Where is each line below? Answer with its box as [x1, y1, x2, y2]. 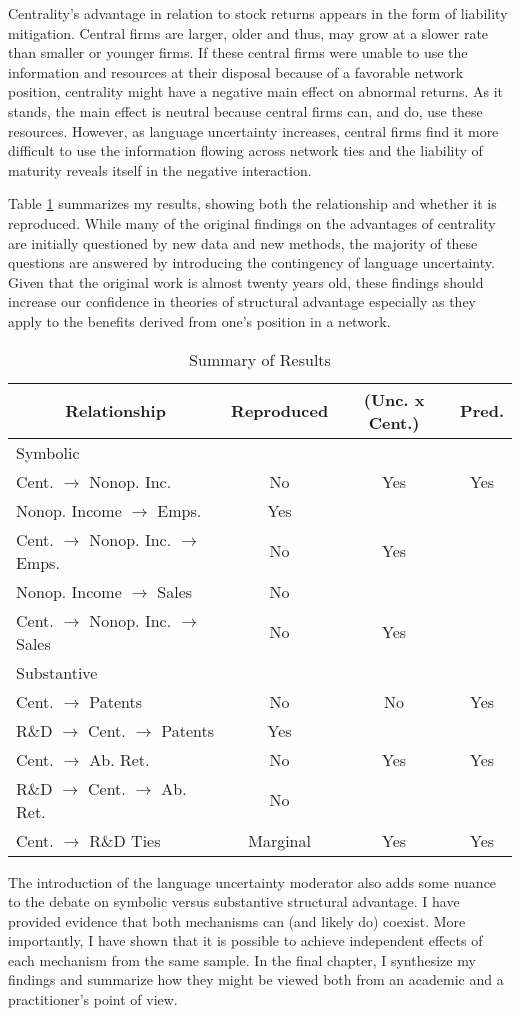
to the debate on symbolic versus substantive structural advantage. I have [8, 891, 460, 912]
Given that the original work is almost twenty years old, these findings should [8, 271, 484, 292]
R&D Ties [89, 828, 161, 852]
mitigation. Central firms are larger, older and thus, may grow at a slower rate [8, 22, 489, 43]
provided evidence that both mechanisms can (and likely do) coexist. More [8, 910, 466, 931]
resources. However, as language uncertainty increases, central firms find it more [8, 120, 499, 141]
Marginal [248, 828, 311, 852]
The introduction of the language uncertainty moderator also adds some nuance [8, 871, 497, 892]
